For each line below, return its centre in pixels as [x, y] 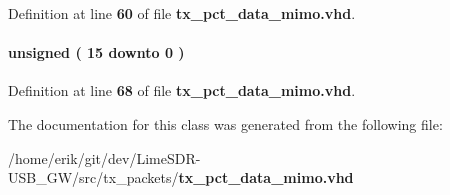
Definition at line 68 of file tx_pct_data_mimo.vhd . [182, 90]
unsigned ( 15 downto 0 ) [96, 52]
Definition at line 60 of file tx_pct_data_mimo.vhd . [182, 13]
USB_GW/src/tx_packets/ [93, 177]
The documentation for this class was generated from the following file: [225, 123]
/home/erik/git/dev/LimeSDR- [104, 157]
